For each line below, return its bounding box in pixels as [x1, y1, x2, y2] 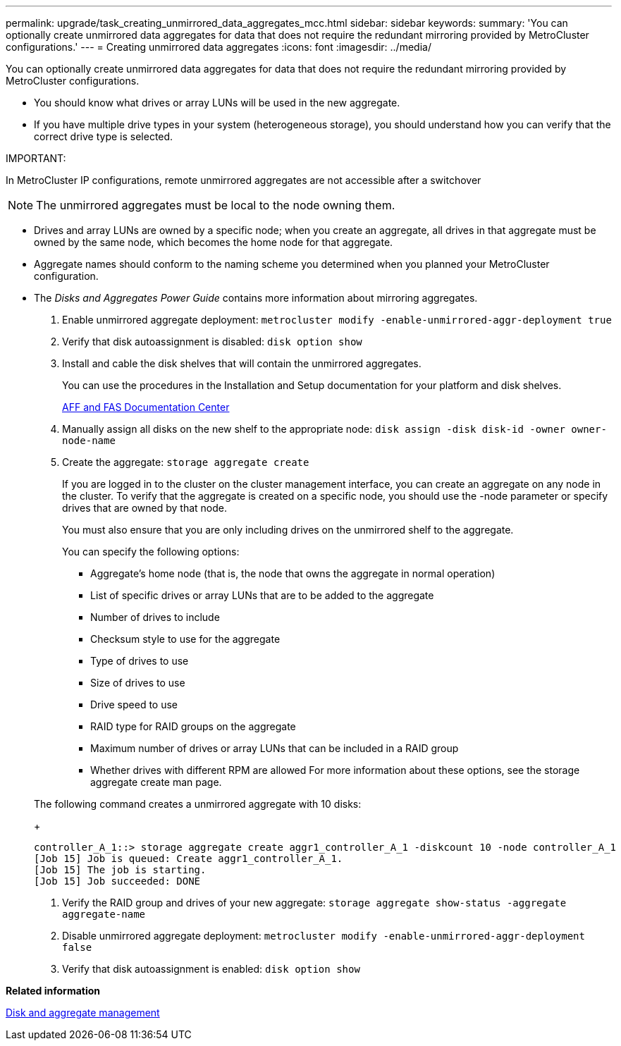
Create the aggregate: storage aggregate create [62, 456, 309, 468]
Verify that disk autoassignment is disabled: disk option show [62, 336, 362, 347]
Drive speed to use [90, 699, 178, 710]
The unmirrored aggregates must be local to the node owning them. [36, 198, 395, 212]
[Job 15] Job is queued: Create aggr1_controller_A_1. [34, 853, 343, 864]
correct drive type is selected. [34, 130, 173, 142]
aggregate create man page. [90, 776, 222, 788]
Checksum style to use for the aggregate [90, 633, 281, 645]
